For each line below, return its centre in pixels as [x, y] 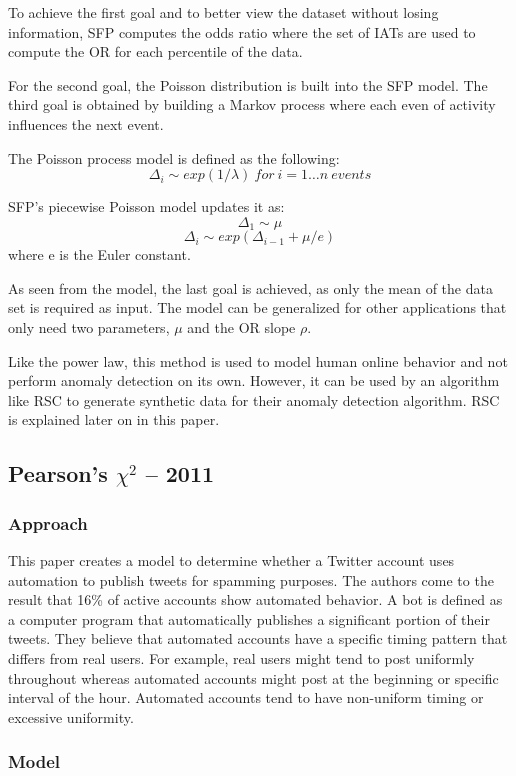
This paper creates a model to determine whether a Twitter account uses [231, 559]
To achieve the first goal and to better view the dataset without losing [223, 12]
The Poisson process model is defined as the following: [174, 157]
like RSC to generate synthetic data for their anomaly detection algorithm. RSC [254, 399]
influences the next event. [86, 123]
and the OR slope [241, 326]
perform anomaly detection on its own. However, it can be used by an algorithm [254, 380]
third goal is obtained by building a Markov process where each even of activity [252, 104]
